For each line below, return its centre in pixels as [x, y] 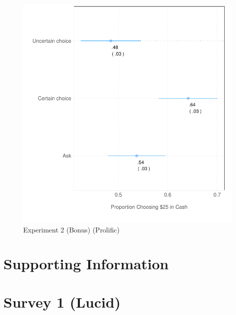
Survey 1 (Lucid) [62, 302]
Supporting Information [86, 263]
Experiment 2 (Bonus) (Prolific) [71, 229]
